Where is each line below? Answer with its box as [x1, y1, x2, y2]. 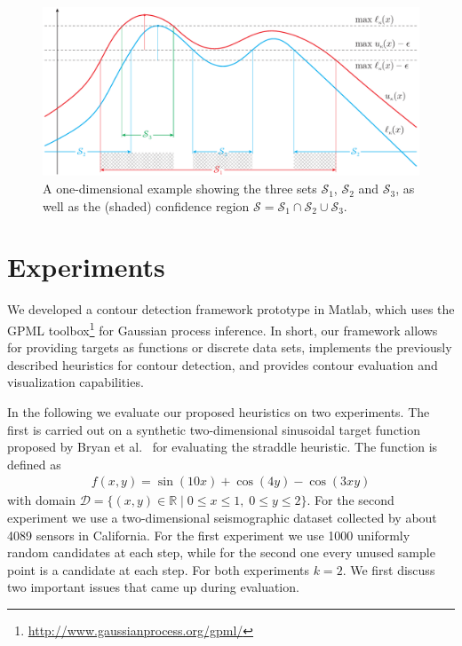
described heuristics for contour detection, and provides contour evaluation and [7, 355, 438, 374]
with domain [7, 491, 76, 509]
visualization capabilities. [7, 373, 144, 391]
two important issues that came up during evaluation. [7, 578, 299, 596]
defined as [7, 454, 61, 473]
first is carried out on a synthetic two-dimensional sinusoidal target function [7, 420, 420, 438]
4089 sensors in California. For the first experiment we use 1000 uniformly [7, 525, 410, 544]
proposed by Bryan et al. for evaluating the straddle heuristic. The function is [7, 437, 438, 456]
